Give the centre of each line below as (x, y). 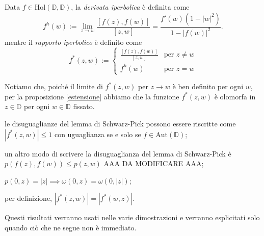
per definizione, (29, 198)
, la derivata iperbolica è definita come (130, 7)
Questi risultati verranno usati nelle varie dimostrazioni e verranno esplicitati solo (132, 217)
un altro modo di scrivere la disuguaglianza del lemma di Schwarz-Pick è (118, 153)
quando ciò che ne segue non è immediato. (71, 227)
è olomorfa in (235, 96)
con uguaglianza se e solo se (98, 134)
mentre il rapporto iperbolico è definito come (73, 42)
